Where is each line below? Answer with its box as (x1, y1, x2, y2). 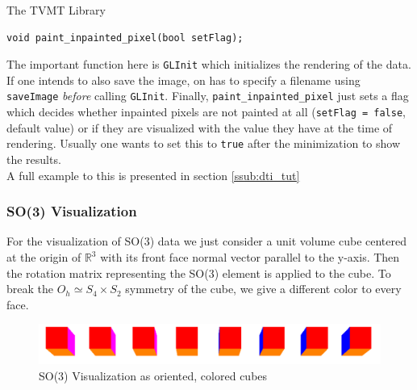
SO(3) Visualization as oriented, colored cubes (39, 367, 268, 384)
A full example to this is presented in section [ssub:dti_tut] (6, 166, 300, 183)
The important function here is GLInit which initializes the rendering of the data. (6, 56, 411, 73)
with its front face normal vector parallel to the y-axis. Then (100, 249, 400, 265)
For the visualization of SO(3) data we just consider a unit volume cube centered (6, 233, 407, 250)
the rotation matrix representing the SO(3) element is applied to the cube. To (6, 264, 391, 281)
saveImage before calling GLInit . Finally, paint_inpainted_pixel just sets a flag (6, 87, 409, 104)
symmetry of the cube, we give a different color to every (125, 280, 402, 297)
